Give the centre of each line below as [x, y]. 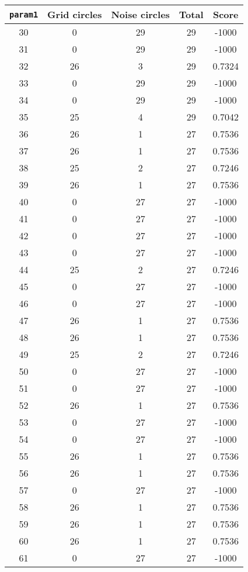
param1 [24, 14]
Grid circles [75, 14]
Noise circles [140, 14]
